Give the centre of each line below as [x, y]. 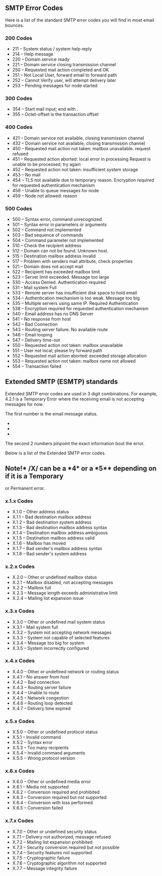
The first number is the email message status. [51, 414]
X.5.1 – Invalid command [36, 737]
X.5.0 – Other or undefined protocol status [55, 732]
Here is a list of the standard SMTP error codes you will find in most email [80, 20]
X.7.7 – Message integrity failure [45, 868]
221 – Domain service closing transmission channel [64, 65]
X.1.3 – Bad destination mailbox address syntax [60, 527]
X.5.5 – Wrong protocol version [44, 758]
